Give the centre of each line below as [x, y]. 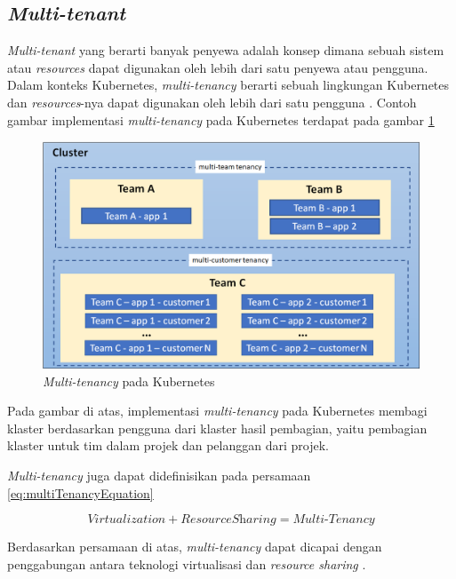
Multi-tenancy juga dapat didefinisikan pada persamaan [159, 476]
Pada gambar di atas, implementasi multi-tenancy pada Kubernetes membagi [217, 411]
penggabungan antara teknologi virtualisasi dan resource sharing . [187, 563]
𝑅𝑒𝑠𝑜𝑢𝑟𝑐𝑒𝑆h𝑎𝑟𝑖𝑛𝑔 [228, 520]
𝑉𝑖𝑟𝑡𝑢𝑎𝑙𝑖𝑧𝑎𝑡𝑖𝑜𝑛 [127, 520]
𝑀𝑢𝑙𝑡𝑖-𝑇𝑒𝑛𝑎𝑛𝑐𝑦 [334, 520]
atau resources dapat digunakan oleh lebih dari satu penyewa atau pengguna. [218, 67]
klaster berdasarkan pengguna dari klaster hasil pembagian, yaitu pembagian [217, 428]
